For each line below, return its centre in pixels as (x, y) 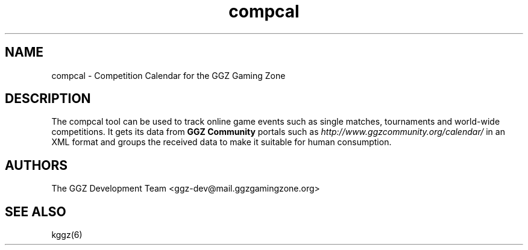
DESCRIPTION (48, 99)
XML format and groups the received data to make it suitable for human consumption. (222, 142)
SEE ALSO (36, 211)
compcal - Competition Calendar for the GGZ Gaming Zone (168, 75)
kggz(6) (67, 235)
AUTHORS (36, 165)
